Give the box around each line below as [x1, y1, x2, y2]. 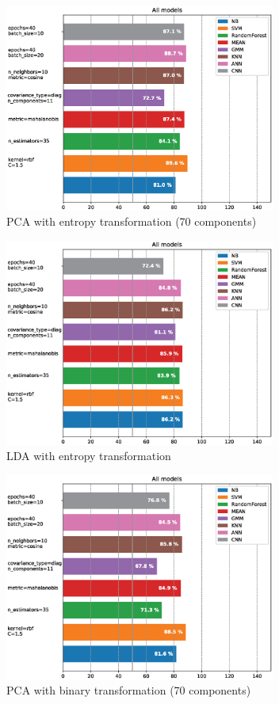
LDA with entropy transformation [6, 447, 171, 464]
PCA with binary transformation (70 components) [6, 682, 251, 698]
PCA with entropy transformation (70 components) [6, 213, 257, 230]
